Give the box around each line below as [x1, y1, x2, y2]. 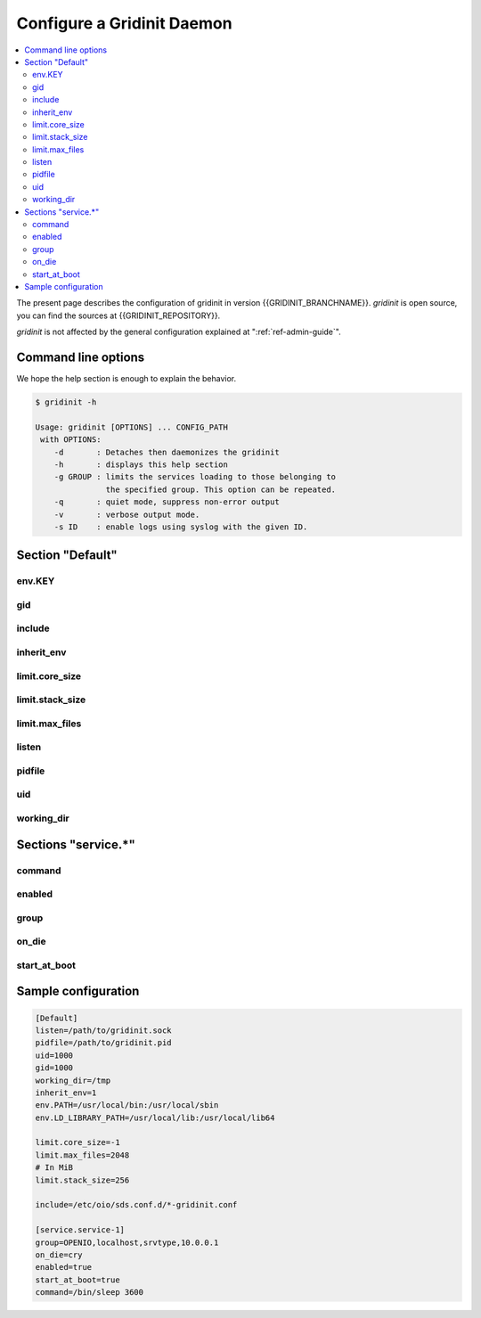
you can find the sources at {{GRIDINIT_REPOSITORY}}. [16, 310, 221, 321]
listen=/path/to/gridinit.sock [35, 1025, 173, 1036]
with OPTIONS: [40, 435, 102, 445]
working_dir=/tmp [35, 1075, 111, 1085]
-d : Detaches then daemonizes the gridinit [53, 446, 280, 457]
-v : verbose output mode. [53, 509, 200, 520]
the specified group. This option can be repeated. [105, 484, 337, 495]
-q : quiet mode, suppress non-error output [53, 497, 280, 507]
